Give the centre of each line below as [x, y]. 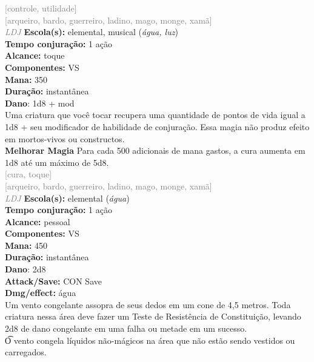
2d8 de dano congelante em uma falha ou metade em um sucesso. [126, 328]
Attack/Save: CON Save [53, 281]
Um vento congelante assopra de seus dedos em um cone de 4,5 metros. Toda [148, 304]
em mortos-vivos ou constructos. [65, 138]
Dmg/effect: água [41, 293]
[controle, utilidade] [41, 8]
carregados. [26, 352]
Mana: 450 [26, 245]
